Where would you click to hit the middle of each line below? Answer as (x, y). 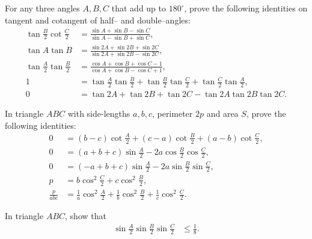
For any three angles (42, 8)
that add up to (139, 8)
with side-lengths (99, 113)
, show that (86, 216)
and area (222, 113)
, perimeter (172, 113)
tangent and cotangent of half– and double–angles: (98, 20)
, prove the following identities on (246, 8)
